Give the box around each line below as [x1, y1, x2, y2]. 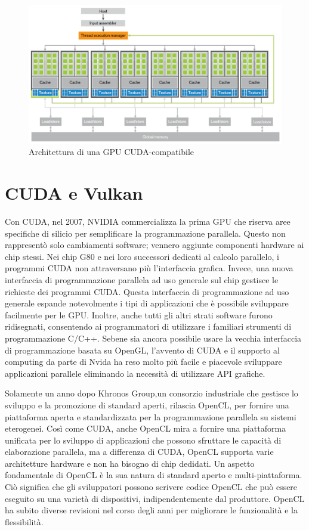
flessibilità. [5, 515, 44, 528]
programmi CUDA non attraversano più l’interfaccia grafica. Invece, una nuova [5, 262, 293, 274]
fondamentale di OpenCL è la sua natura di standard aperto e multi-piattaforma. [5, 469, 302, 481]
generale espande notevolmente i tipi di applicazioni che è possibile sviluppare [5, 297, 289, 309]
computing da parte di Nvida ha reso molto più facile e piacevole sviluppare [5, 355, 282, 368]
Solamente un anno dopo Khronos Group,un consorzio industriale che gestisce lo [5, 387, 298, 399]
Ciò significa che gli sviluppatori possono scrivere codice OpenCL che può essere [5, 481, 298, 493]
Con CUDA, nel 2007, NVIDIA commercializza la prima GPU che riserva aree [5, 215, 291, 228]
